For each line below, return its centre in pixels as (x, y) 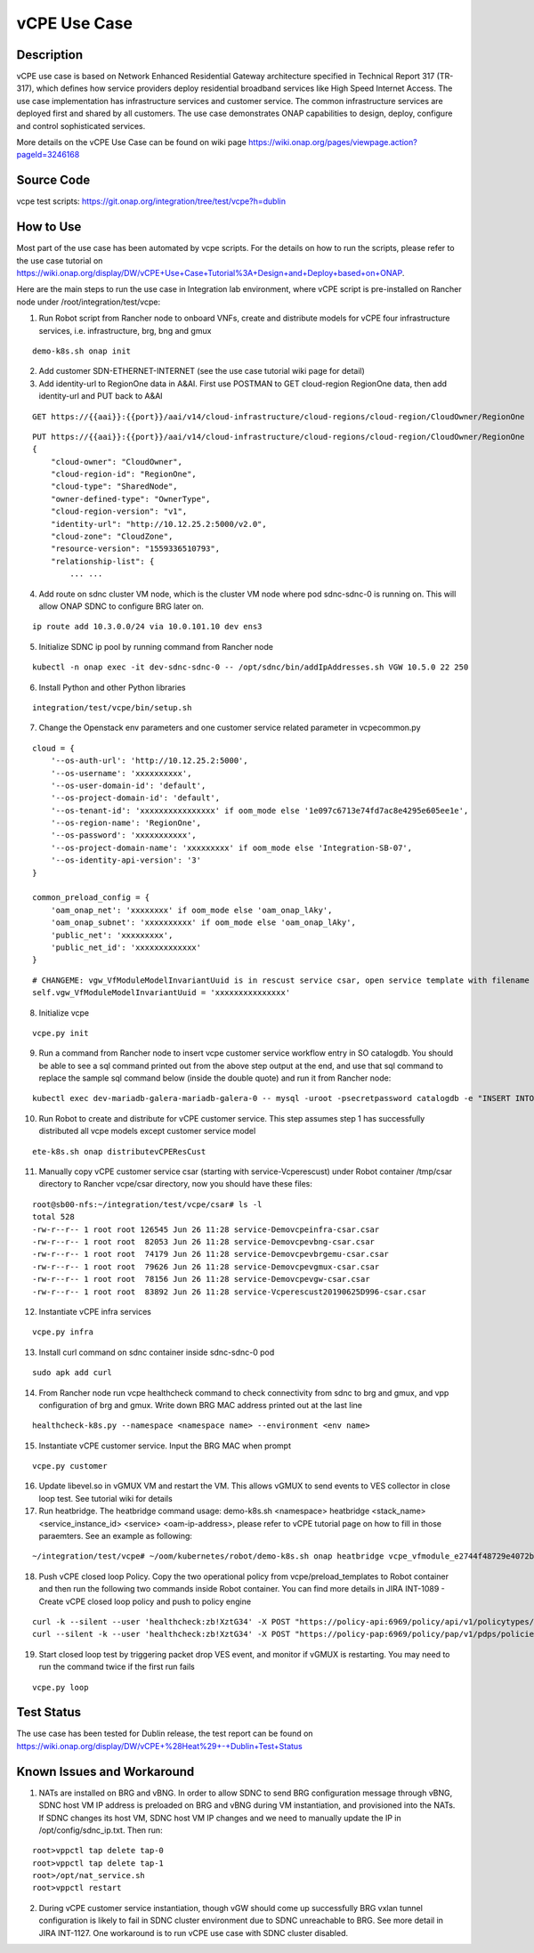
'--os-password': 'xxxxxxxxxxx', (124, 835)
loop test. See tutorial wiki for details (105, 1498)
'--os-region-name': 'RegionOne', (126, 823)
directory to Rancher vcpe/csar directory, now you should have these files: (176, 1184)
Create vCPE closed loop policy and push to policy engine (145, 1601)
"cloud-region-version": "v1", (119, 511)
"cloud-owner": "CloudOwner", (116, 462)
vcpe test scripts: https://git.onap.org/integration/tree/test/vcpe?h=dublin (151, 201)
